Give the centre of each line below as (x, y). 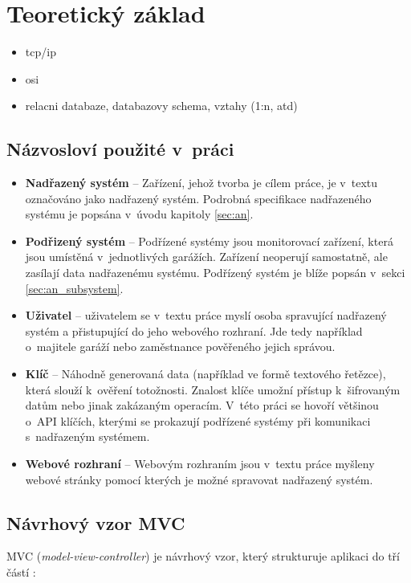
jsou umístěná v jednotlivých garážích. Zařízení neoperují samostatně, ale (206, 257)
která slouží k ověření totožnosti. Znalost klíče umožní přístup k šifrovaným (213, 389)
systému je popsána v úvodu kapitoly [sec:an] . (139, 214)
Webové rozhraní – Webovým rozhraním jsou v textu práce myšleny (200, 464)
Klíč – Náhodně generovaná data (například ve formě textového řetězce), (205, 374)
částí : (21, 572)
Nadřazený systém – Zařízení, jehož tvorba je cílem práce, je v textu (201, 183)
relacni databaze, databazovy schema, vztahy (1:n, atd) (161, 106)
